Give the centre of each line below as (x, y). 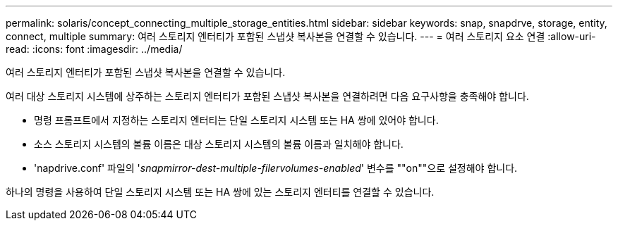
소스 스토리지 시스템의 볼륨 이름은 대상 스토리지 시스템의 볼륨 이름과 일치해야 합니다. (219, 144)
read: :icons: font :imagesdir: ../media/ (94, 49)
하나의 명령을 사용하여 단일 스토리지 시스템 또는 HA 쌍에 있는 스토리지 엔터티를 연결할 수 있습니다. (220, 192)
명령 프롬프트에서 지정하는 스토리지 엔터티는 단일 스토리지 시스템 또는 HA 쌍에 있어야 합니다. (236, 120)
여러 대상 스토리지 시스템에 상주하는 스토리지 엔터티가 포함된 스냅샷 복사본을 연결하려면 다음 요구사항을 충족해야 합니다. (267, 96)
